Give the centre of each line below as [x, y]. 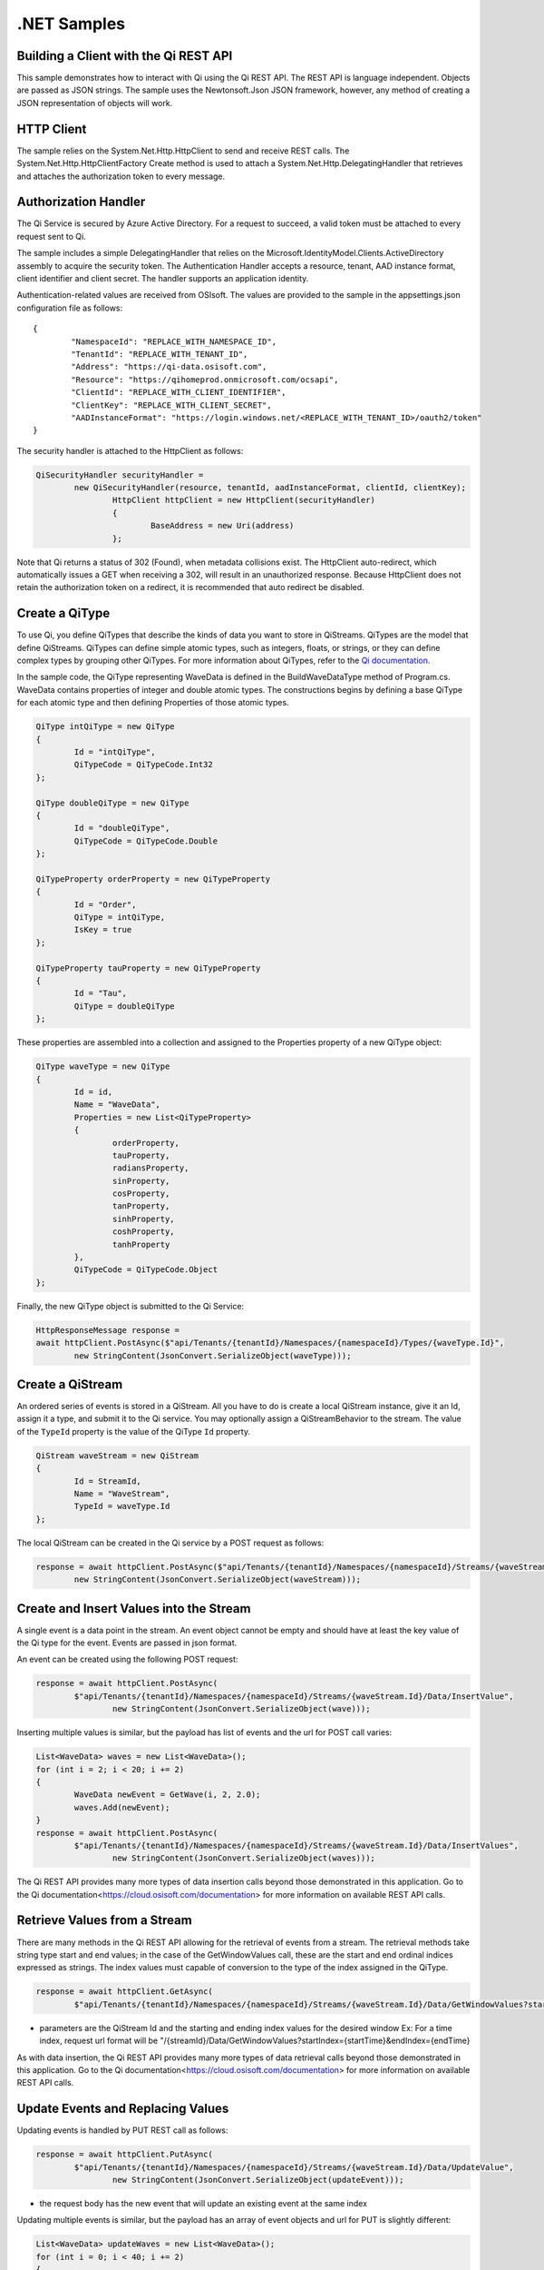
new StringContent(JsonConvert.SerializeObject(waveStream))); [218, 1579]
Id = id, [93, 1091]
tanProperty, [141, 1206]
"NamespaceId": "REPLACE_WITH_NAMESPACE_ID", [174, 341]
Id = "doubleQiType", [122, 828]
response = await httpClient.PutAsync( [124, 2155]
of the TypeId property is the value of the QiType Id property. [134, 1431]
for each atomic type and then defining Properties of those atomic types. [153, 703]
